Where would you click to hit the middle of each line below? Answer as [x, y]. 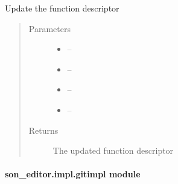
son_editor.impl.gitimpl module [73, 174]
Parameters [49, 28]
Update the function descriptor [62, 8]
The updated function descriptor [113, 150]
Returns [43, 130]
